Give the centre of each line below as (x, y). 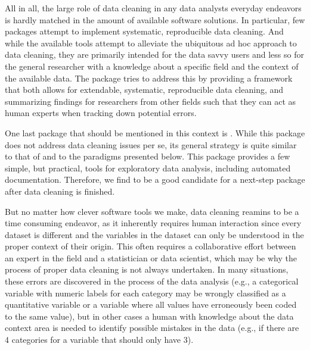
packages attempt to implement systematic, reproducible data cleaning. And (144, 31)
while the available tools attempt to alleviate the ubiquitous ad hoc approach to (151, 43)
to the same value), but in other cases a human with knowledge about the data (149, 316)
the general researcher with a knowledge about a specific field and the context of (152, 66)
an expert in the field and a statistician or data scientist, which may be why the (151, 257)
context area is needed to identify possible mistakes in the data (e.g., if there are (152, 328)
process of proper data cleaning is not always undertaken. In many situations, (147, 269)
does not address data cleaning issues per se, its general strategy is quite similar (151, 144)
